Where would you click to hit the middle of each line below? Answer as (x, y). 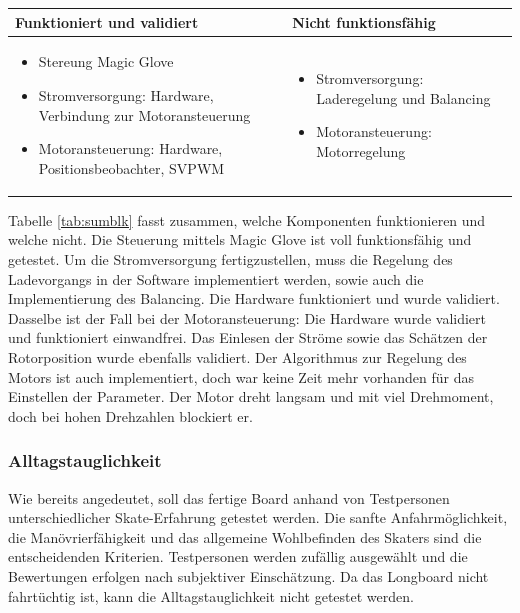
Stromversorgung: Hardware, (126, 94)
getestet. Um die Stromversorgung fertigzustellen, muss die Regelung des (230, 259)
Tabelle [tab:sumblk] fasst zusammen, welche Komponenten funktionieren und (247, 219)
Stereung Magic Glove (106, 61)
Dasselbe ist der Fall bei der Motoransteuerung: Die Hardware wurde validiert (247, 317)
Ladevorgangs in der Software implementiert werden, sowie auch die (216, 278)
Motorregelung (361, 150)
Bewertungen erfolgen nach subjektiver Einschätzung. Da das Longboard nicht (248, 575)
